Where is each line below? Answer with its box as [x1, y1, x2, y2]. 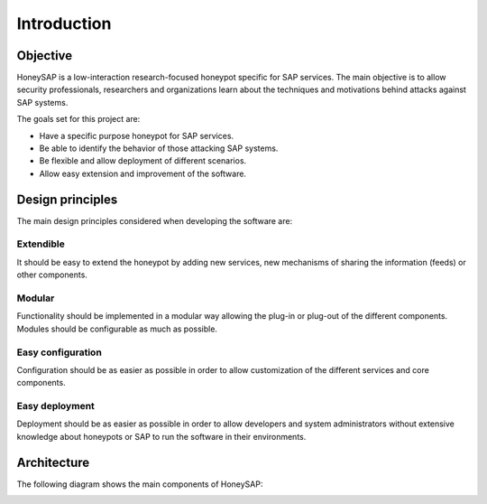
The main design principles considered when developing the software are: [16, 215, 293, 226]
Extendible [16, 238, 65, 250]
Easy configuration [16, 346, 103, 359]
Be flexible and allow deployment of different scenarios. [39, 155, 247, 166]
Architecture [16, 454, 90, 470]
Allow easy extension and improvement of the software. [39, 168, 247, 179]
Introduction [16, 14, 112, 33]
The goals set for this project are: [16, 114, 141, 125]
